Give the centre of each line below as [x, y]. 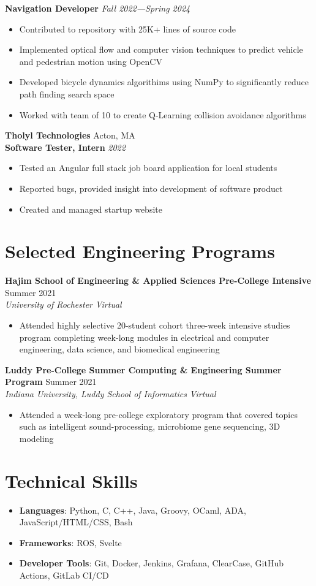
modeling [36, 438]
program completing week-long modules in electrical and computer [144, 337]
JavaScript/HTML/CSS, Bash [76, 522]
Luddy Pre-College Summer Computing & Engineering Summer [143, 369]
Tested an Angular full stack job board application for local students [148, 168]
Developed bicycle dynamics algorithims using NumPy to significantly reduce [164, 82]
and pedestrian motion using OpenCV [91, 61]
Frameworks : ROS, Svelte [70, 542]
